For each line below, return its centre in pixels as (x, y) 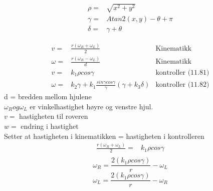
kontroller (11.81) (182, 73)
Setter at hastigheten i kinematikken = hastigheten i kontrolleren (104, 136)
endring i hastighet (50, 126)
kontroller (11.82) (182, 85)
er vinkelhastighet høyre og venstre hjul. (91, 106)
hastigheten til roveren (54, 116)
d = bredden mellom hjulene (48, 97)
